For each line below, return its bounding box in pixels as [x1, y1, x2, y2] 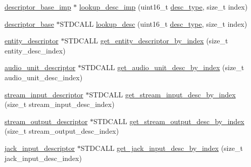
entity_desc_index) [5, 45, 66, 55]
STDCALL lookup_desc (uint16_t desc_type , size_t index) [60, 18, 247, 29]
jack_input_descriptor [5, 142, 75, 153]
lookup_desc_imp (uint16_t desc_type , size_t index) [79, 2, 248, 12]
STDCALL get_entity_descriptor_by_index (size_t [64, 35, 228, 46]
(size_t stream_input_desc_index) [5, 99, 115, 109]
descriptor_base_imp [5, 2, 71, 12]
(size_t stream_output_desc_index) [5, 126, 119, 136]
